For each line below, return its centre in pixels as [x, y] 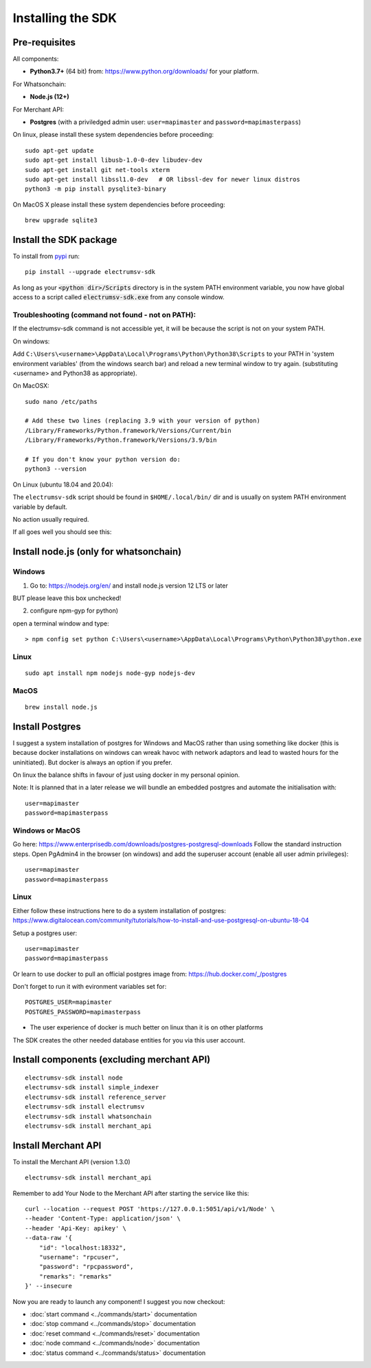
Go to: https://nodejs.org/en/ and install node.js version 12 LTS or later [129, 586]
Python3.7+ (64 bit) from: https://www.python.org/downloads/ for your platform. [144, 72]
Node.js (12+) [49, 97]
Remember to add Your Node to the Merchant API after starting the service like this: [131, 1193]
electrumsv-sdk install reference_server [95, 1097]
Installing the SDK [65, 18]
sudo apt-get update [59, 150]
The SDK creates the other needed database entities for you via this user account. [129, 1040]
